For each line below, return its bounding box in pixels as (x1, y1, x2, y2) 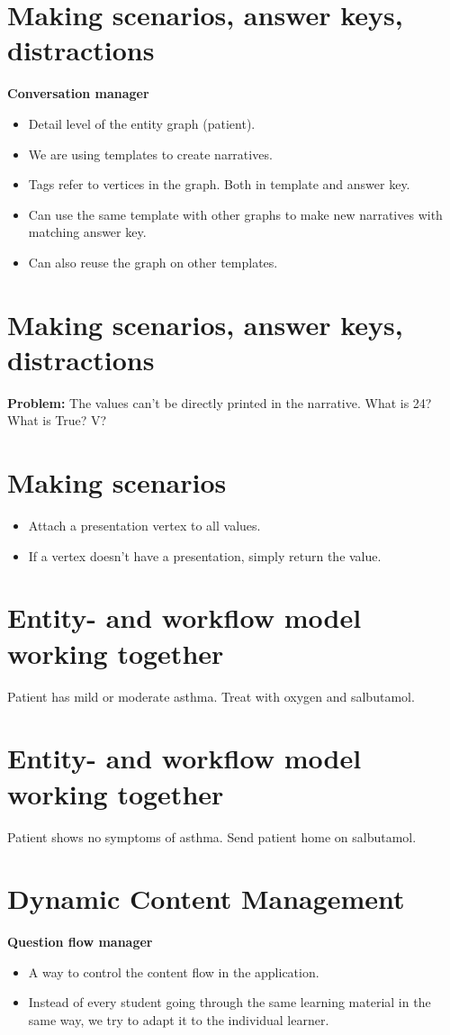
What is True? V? (7, 411, 107, 430)
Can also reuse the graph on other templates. (28, 252, 278, 271)
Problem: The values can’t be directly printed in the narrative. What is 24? (7, 393, 432, 412)
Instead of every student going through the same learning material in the (28, 993, 431, 1012)
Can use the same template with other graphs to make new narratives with (28, 204, 443, 223)
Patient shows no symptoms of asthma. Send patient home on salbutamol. (7, 827, 417, 846)
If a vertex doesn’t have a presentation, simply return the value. (28, 546, 382, 565)
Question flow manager (7, 932, 153, 951)
